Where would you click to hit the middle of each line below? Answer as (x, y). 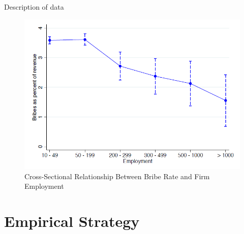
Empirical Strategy (72, 221)
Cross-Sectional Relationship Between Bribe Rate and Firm (117, 176)
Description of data (34, 7)
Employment (44, 186)
